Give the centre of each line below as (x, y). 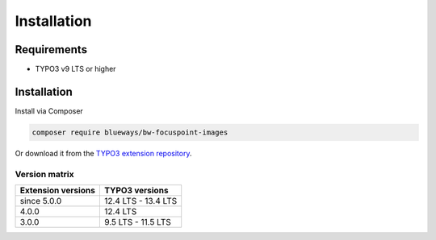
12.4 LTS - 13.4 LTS (140, 201)
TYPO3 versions (136, 191)
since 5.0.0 (41, 201)
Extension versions (58, 191)
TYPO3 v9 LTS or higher (75, 69)
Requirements (51, 50)
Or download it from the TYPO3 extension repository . (103, 153)
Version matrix (44, 174)
